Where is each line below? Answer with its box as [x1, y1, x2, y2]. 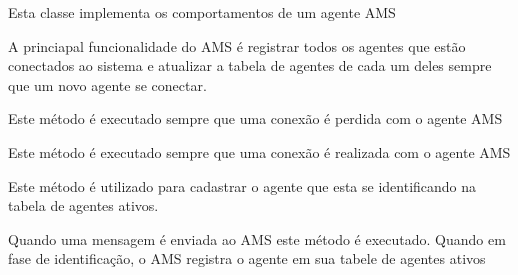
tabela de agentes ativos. [8, 195, 159, 216]
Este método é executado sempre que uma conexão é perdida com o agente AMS [8, 108, 503, 129]
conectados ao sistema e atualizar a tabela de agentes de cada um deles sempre [8, 55, 492, 76]
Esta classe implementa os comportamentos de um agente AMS [8, 2, 396, 22]
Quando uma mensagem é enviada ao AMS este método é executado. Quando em [8, 228, 506, 249]
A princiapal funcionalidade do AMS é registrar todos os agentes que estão [8, 35, 466, 56]
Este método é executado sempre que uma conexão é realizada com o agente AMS [8, 141, 511, 162]
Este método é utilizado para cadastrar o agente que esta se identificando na [8, 175, 477, 196]
